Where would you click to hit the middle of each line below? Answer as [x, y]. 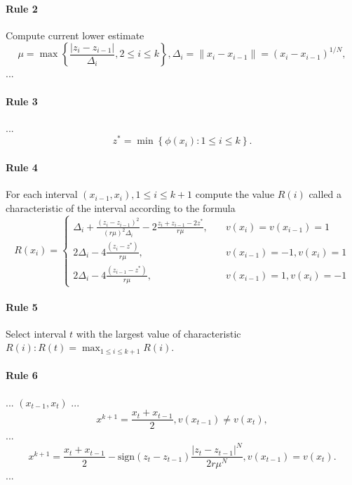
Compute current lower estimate [75, 35]
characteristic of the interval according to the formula [121, 207]
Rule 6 [22, 375]
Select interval [36, 333]
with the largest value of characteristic [158, 333]
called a [325, 194]
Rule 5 [22, 306]
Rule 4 [22, 167]
